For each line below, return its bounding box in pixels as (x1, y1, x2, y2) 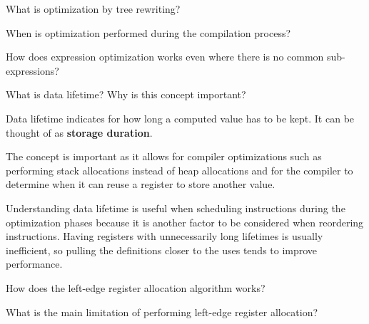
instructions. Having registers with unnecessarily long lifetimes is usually (6, 229, 323, 244)
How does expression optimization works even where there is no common (6, 49, 324, 64)
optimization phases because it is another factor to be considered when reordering (6, 214, 364, 229)
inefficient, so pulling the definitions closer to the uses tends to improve (6, 242, 318, 257)
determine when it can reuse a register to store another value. (6, 177, 276, 192)
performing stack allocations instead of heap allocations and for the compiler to (6, 162, 353, 177)
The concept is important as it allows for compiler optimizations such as (6, 149, 322, 164)
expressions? (6, 63, 59, 78)
